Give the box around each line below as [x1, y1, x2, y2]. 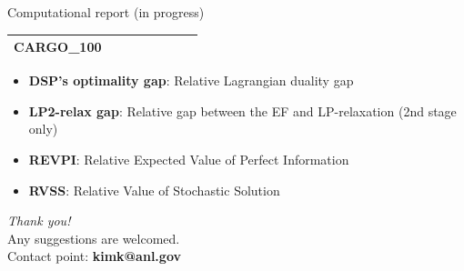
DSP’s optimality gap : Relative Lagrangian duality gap [28, 71, 354, 90]
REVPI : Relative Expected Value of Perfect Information [28, 149, 349, 168]
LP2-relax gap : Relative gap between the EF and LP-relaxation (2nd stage [28, 101, 457, 120]
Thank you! [7, 211, 71, 230]
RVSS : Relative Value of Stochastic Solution [28, 180, 280, 199]
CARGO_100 [14, 37, 102, 56]
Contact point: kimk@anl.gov [7, 246, 181, 266]
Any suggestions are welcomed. [7, 228, 180, 247]
